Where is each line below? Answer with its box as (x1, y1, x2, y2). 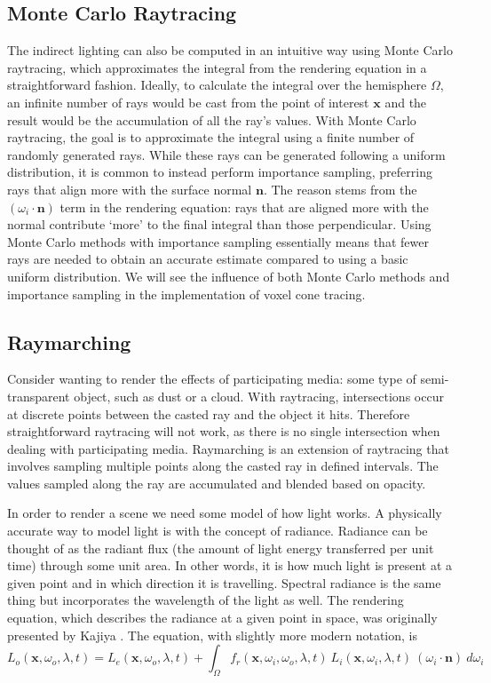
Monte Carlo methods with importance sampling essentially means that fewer (7, 232, 429, 250)
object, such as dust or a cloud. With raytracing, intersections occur (74, 386, 444, 405)
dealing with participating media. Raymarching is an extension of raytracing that (7, 439, 449, 457)
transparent (7, 386, 70, 405)
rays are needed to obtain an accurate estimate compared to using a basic (7, 250, 408, 268)
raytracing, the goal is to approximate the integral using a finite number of (7, 128, 415, 147)
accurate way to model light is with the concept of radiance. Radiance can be (7, 521, 428, 540)
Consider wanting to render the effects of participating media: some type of (7, 369, 416, 388)
